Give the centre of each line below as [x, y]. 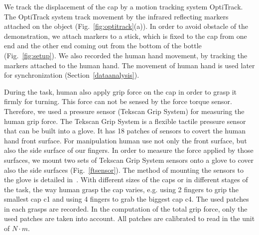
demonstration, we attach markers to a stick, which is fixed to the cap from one [126, 36]
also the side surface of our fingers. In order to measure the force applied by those [129, 150]
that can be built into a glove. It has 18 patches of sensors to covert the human [125, 131]
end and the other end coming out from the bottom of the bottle [103, 46]
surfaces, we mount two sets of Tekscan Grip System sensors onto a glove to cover [129, 160]
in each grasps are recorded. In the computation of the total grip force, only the [126, 208]
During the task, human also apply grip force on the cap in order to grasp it [120, 91]
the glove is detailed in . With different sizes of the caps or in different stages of [126, 179]
